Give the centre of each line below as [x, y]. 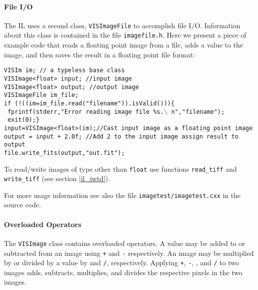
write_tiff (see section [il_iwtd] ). [57, 178]
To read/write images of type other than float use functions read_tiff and [121, 169]
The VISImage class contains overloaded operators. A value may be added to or [125, 243]
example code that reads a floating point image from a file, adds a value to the [124, 45]
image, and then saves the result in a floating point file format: [99, 54]
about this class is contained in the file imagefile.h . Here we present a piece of [125, 35]
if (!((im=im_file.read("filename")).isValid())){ [89, 103]
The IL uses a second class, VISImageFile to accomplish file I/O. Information [122, 25]
